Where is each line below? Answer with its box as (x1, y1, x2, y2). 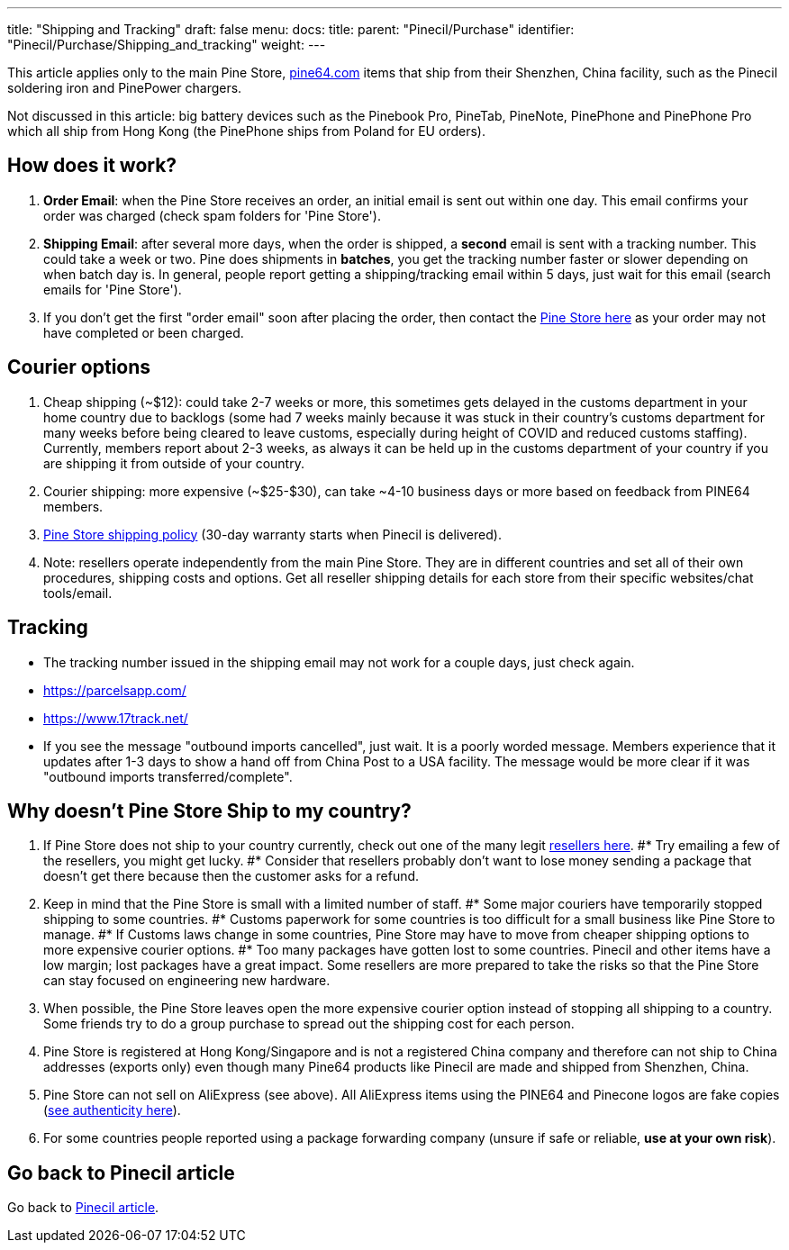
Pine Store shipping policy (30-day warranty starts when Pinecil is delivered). (43, 526, 502, 542)
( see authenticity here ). (43, 1102, 181, 1119)
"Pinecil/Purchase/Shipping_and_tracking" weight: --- (7, 37, 326, 52)
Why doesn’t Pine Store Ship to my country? (7, 799, 412, 822)
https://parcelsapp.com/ (43, 682, 186, 698)
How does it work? (7, 154, 177, 177)
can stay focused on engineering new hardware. (43, 973, 331, 989)
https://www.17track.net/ (43, 710, 188, 726)
